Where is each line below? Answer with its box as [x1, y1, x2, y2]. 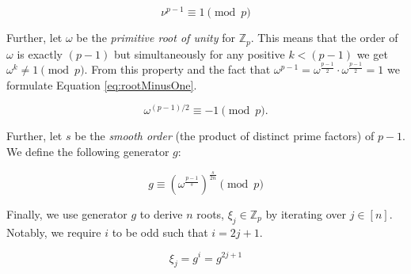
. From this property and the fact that [84, 61, 271, 78]
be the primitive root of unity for [76, 29, 235, 46]
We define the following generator [6, 143, 169, 160]
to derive [139, 206, 183, 223]
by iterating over [265, 206, 347, 223]
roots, [196, 206, 224, 223]
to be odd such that [112, 223, 208, 240]
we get [356, 45, 388, 62]
